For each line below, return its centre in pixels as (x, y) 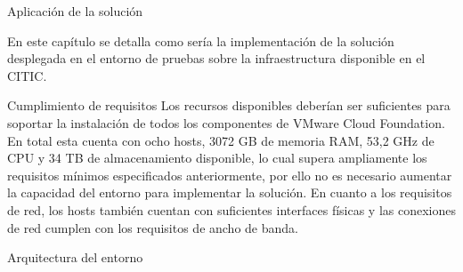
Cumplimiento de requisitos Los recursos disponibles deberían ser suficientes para (229, 105)
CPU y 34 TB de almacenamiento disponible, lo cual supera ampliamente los (217, 158)
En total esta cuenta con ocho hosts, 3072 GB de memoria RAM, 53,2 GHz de (221, 140)
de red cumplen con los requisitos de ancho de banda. (153, 227)
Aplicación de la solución (75, 11)
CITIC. (27, 75)
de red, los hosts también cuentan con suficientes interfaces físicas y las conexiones (231, 209)
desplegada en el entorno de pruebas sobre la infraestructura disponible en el (216, 58)
